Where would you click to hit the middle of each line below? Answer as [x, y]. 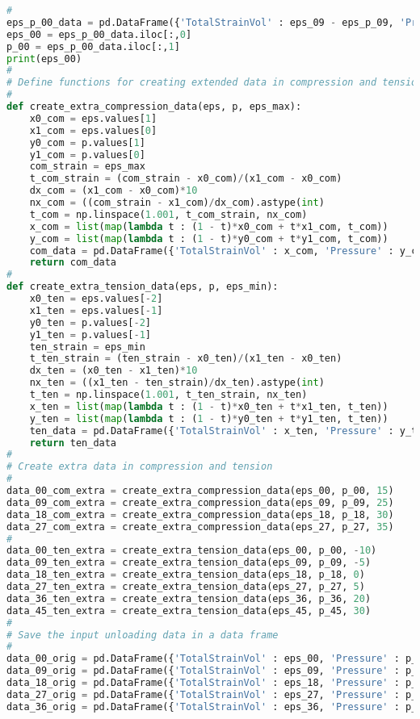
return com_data [73, 263]
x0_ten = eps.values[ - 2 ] [96, 299]
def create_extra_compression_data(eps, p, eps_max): [154, 107]
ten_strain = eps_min [87, 347]
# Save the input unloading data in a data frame [143, 635]
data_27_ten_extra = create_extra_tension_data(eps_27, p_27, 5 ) [186, 587]
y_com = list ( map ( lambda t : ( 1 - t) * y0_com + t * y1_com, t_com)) [209, 238]
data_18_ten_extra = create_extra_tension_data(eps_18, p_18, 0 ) [186, 575]
